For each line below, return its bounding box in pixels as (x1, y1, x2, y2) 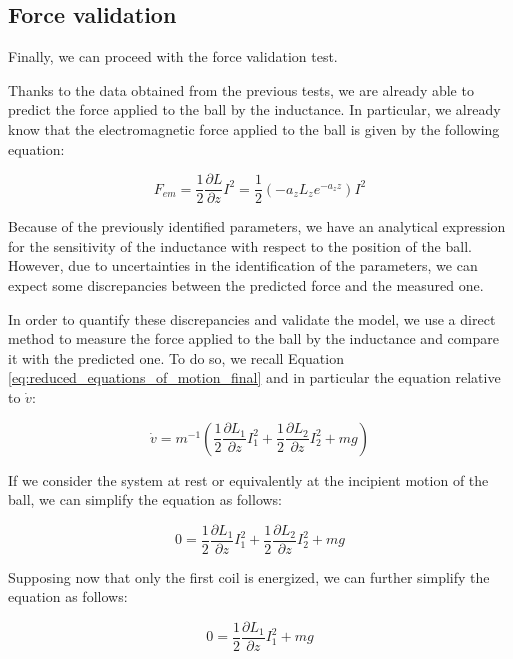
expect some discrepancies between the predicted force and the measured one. (8, 275, 484, 296)
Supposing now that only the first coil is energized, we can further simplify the (8, 566, 490, 587)
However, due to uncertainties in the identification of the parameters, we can (8, 255, 478, 276)
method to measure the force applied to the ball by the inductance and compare (8, 328, 499, 349)
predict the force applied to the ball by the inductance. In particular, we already (8, 99, 501, 120)
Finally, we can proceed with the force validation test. (8, 46, 338, 67)
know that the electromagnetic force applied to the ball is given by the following (8, 118, 500, 139)
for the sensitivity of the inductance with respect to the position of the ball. (8, 235, 472, 256)
